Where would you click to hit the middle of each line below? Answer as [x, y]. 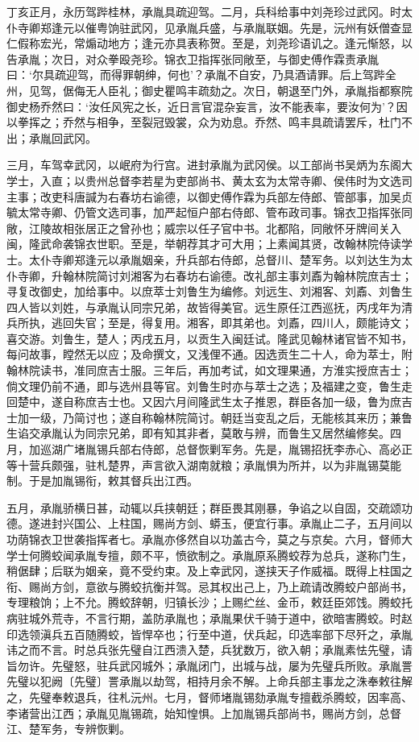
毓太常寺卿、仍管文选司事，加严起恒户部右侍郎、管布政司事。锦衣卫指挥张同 [209, 212]
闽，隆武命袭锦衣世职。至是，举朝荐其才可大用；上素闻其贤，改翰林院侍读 [204, 244]
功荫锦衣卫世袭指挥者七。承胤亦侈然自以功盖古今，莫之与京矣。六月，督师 [204, 539]
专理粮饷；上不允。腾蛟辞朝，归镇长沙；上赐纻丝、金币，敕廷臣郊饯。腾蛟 [204, 602]
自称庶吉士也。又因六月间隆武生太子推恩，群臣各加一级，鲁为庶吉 [237, 402]
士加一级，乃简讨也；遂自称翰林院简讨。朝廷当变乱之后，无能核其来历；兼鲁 [209, 417]
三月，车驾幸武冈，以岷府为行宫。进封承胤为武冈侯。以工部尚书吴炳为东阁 [204, 165]
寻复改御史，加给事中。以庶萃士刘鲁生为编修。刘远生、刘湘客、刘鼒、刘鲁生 [209, 291]
